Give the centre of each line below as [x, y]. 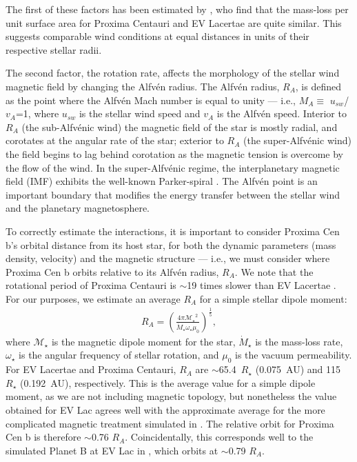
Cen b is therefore [43, 437]
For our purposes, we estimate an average [93, 298]
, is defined [318, 86]
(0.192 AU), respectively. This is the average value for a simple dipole [167, 382]
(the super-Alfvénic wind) [297, 140]
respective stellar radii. [54, 49]
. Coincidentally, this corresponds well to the [219, 437]
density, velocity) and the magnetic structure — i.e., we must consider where [168, 258]
